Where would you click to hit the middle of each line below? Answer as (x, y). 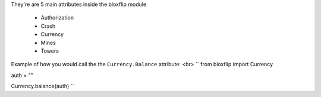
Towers (50, 51)
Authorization (57, 18)
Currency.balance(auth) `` (43, 86)
